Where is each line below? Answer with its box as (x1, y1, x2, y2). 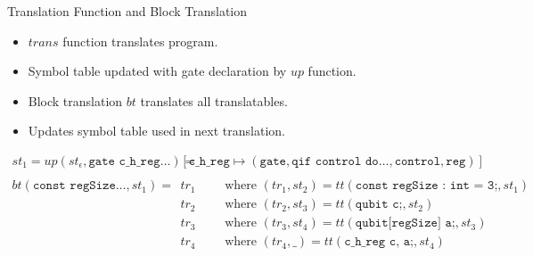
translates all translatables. (140, 91, 288, 110)
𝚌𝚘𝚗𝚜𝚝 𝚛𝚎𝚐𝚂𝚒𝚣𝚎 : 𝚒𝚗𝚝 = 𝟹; (355, 179, 498, 193)
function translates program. (62, 31, 218, 50)
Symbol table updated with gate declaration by (28, 62, 287, 80)
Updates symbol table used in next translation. (28, 121, 285, 140)
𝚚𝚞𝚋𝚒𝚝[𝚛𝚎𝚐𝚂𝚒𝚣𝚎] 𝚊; (355, 217, 455, 230)
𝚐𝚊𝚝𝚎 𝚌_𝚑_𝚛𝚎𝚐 (88, 154, 160, 168)
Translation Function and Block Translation (7, 2, 248, 20)
